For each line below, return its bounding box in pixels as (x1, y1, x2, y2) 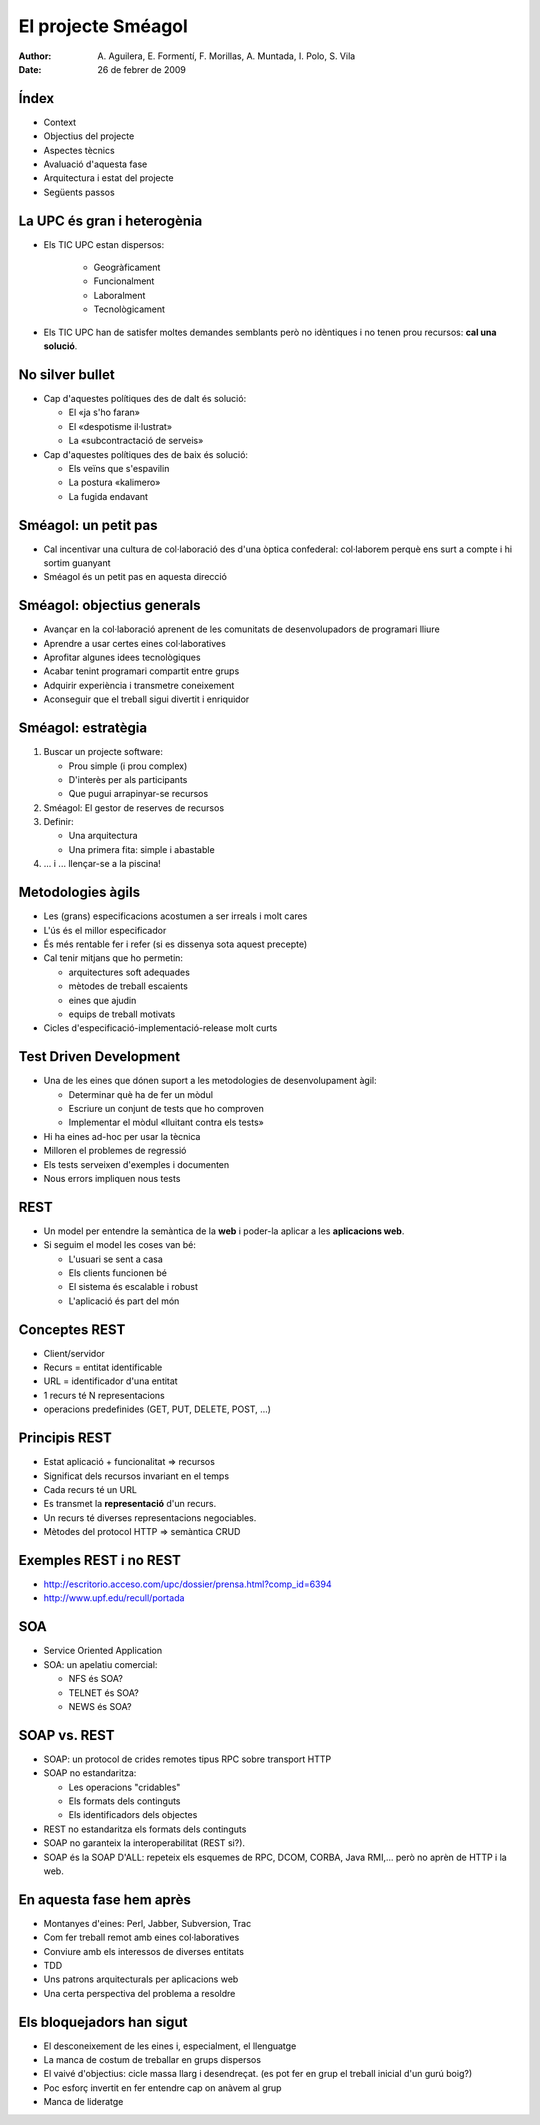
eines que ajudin (68, 994, 137, 1006)
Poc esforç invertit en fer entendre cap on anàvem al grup (43, 2081, 282, 2094)
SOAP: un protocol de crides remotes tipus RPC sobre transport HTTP (43, 1753, 332, 1765)
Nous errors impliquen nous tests (43, 1172, 181, 1184)
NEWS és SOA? (68, 1700, 132, 1712)
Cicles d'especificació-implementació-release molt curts (43, 1022, 278, 1034)
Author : (18, 50, 52, 62)
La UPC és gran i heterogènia (18, 212, 203, 229)
